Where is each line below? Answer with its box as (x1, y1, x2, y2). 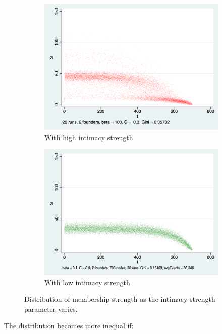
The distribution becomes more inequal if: (4, 320, 134, 331)
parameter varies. (24, 303, 78, 314)
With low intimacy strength (44, 277, 130, 287)
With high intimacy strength (44, 131, 133, 142)
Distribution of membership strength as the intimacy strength (24, 294, 215, 304)
